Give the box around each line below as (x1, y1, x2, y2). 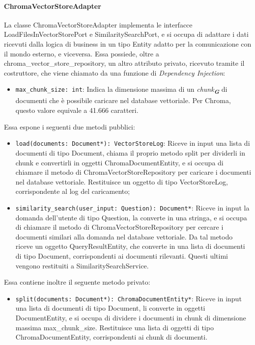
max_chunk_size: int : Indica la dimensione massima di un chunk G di (15, 84, 227, 96)
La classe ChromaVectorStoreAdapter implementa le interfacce (4, 19, 193, 29)
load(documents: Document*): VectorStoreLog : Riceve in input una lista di (15, 138, 250, 148)
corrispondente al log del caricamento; (15, 186, 130, 196)
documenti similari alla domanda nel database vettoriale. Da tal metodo (15, 231, 233, 241)
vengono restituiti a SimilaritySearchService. (15, 260, 149, 270)
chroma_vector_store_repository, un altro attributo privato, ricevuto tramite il (4, 58, 245, 68)
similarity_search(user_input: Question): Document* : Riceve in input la (15, 202, 250, 212)
